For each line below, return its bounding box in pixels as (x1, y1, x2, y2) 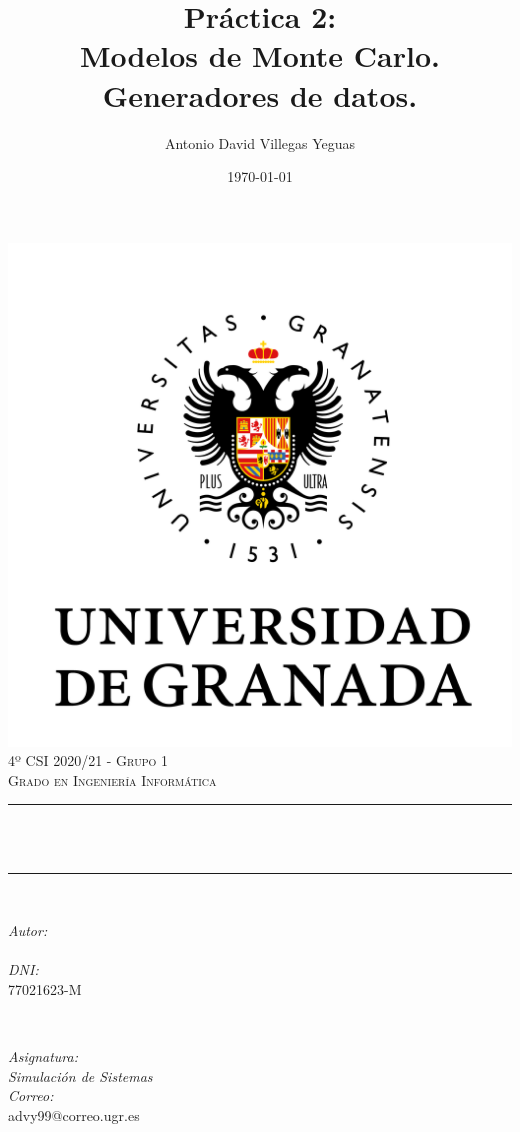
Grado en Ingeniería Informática (8, 769, 217, 790)
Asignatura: (8, 1046, 78, 1067)
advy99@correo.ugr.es (8, 1105, 140, 1125)
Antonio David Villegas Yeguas (164, 132, 356, 153)
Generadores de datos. (102, 74, 418, 115)
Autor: (8, 920, 48, 941)
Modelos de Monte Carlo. (80, 35, 440, 76)
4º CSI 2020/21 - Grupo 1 (8, 750, 168, 771)
